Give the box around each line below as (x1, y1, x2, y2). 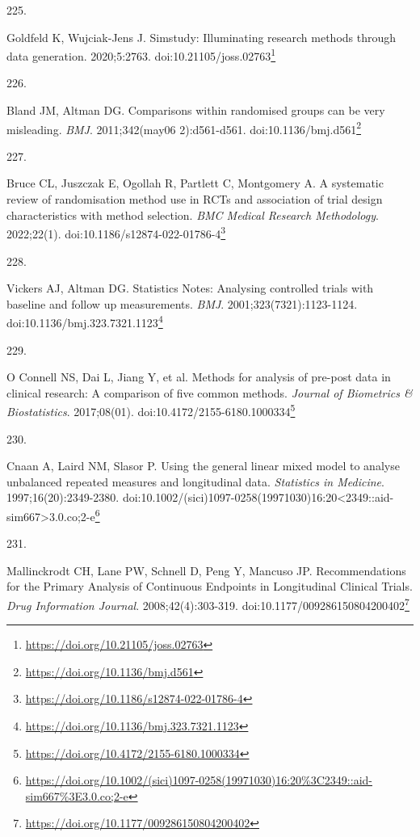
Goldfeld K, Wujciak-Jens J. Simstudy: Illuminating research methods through (6, 28, 397, 45)
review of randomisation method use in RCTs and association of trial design (6, 191, 383, 208)
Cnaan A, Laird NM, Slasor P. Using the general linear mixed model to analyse (6, 457, 400, 474)
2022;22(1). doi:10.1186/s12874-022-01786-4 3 (6, 223, 226, 242)
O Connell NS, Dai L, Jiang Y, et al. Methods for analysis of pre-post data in (6, 368, 391, 385)
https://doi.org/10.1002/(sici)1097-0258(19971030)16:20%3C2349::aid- (25, 772, 372, 789)
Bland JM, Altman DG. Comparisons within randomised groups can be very (6, 102, 385, 119)
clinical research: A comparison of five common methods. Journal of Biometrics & (6, 384, 413, 401)
